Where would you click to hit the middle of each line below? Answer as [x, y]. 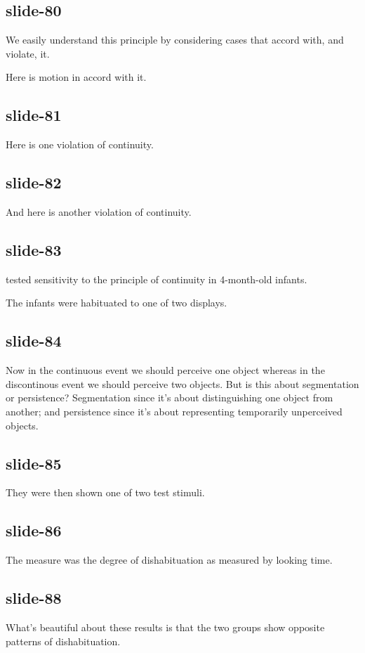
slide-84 [34, 341]
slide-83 [34, 249]
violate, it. [28, 53]
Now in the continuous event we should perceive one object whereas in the [165, 370]
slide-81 [34, 115]
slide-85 [34, 463]
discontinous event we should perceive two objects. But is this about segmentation [182, 383]
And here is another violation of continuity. [99, 211]
